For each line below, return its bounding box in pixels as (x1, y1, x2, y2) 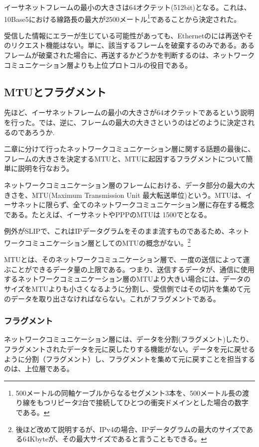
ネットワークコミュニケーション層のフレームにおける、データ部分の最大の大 (4, 179, 255, 190)
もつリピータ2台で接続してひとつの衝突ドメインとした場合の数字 (36, 397, 249, 408)
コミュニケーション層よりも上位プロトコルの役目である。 (4, 59, 192, 70)
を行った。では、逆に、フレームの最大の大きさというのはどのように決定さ (4, 117, 248, 128)
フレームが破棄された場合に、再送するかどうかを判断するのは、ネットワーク (4, 50, 255, 60)
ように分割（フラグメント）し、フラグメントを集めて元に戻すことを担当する (4, 353, 255, 364)
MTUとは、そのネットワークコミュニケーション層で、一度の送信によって (4, 254, 243, 265)
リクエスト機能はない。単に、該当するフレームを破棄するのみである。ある (10, 40, 255, 50)
